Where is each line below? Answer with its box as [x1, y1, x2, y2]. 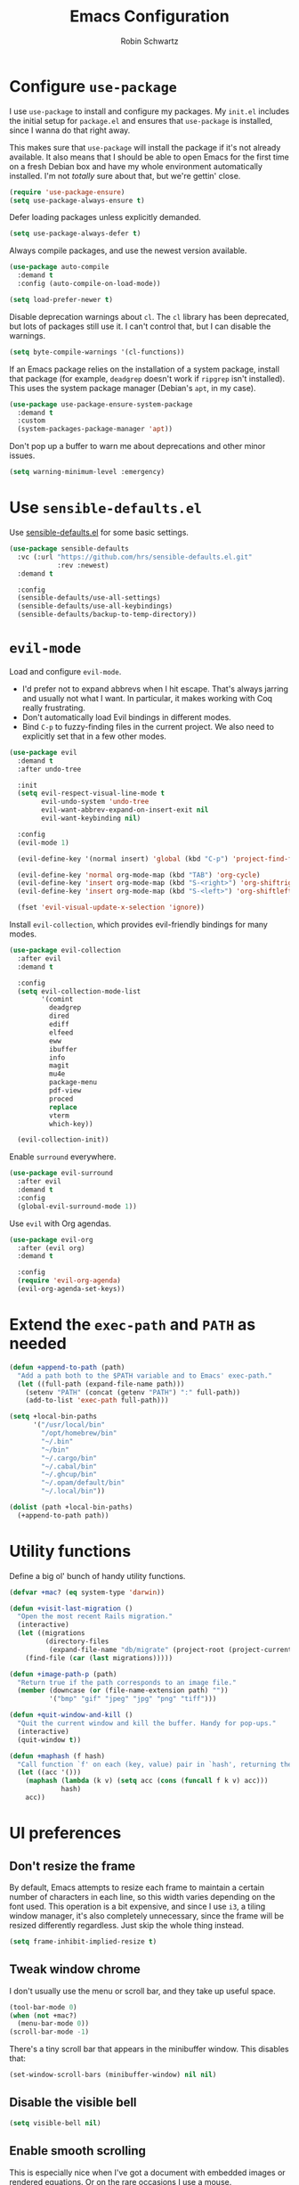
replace [48, 1102, 77, 1111]
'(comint [41, 995, 74, 1004]
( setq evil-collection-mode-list [17, 986, 141, 995]
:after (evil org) [17, 1243, 86, 1253]
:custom [17, 416, 46, 425]
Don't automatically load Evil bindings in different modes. [21, 711, 231, 723]
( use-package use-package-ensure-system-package [9, 399, 193, 409]
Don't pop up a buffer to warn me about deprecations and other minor [9, 441, 266, 452]
